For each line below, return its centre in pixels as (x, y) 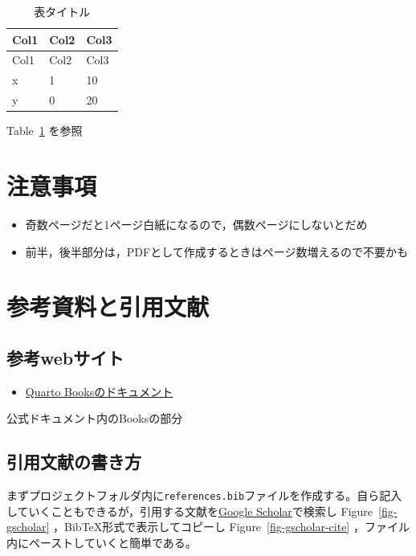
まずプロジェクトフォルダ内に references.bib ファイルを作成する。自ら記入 (204, 495)
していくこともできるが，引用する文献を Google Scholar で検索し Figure (190, 511)
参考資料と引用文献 (108, 307)
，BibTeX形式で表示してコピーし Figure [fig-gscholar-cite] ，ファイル (231, 527)
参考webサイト (65, 357)
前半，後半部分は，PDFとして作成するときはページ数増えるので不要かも (217, 251)
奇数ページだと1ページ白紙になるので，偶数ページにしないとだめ (196, 224)
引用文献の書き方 (74, 462)
